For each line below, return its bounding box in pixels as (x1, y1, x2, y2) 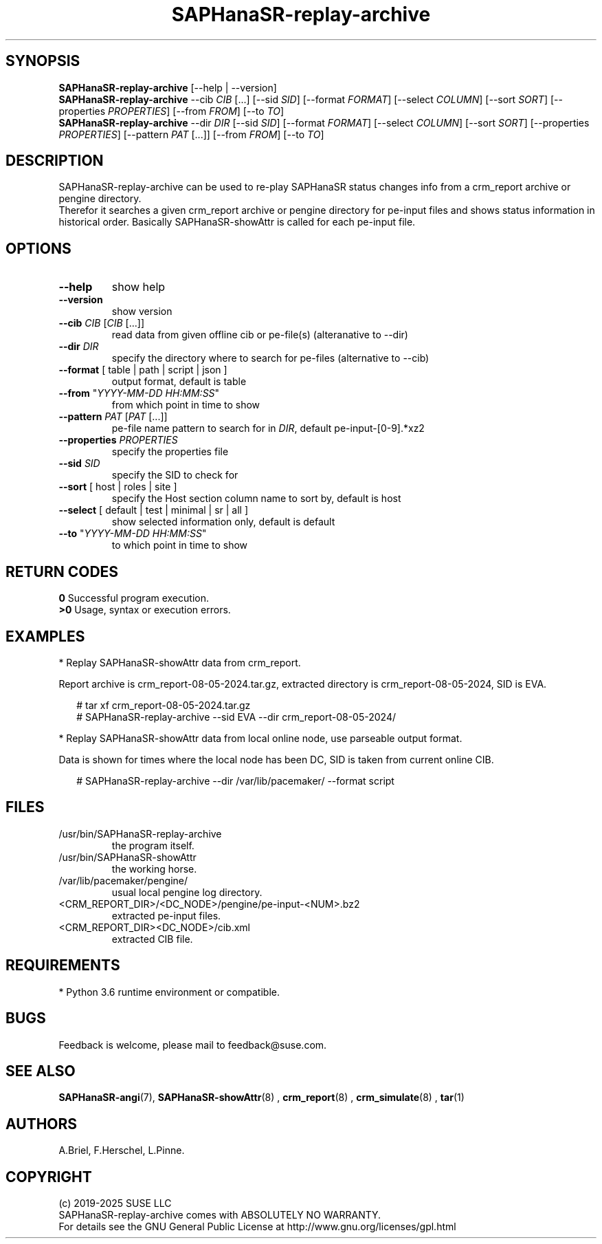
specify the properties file (111, 446, 229, 458)
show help (111, 280, 166, 294)
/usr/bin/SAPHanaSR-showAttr (58, 851, 197, 863)
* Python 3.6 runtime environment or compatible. (58, 985, 280, 998)
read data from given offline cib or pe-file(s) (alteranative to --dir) (111, 329, 408, 341)
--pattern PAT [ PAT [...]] (58, 411, 168, 423)
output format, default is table (111, 375, 247, 388)
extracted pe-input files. (111, 909, 221, 921)
